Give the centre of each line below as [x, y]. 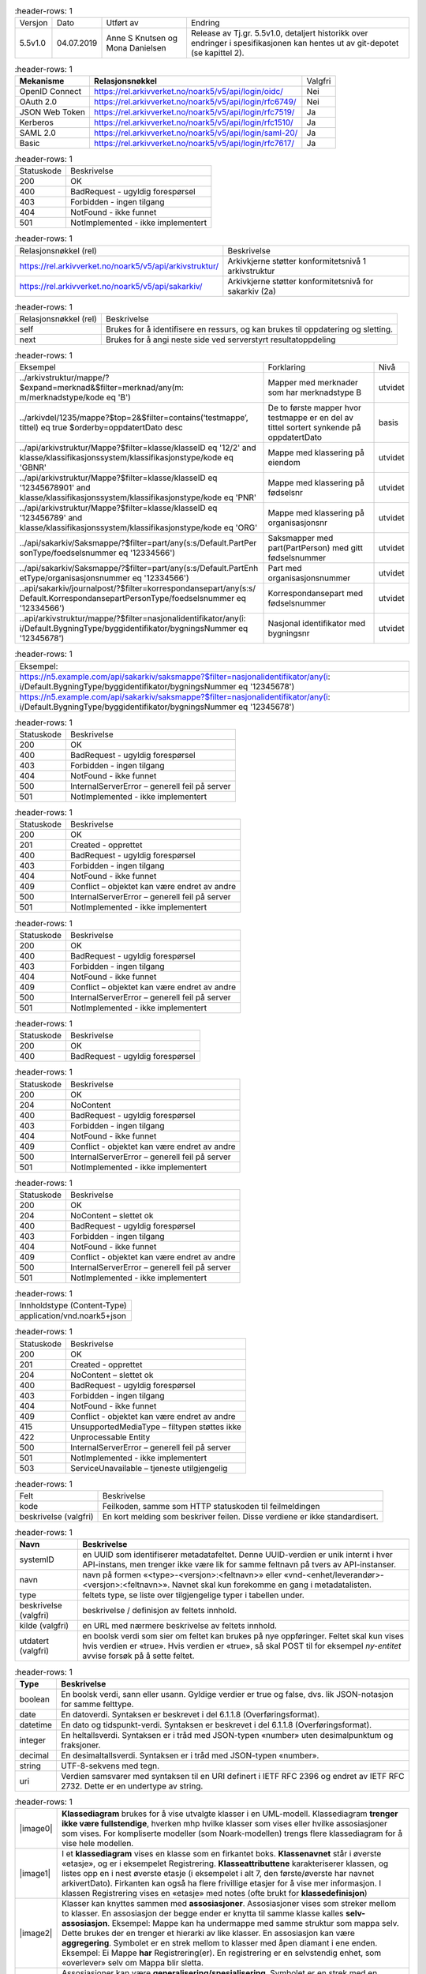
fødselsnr [285, 493]
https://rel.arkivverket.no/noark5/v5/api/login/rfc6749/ [195, 101]
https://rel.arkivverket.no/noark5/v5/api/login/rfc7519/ [194, 112]
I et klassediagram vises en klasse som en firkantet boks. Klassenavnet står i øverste [222, 1854]
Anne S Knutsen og [142, 38]
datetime [36, 1724]
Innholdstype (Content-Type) [73, 1305]
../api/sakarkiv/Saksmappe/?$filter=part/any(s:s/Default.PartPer [138, 543]
